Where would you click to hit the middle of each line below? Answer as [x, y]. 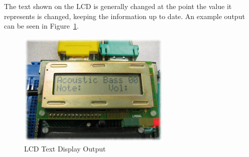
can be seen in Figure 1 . [41, 26]
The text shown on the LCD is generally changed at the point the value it [118, 6]
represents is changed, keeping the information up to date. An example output [125, 16]
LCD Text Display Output [65, 149]
